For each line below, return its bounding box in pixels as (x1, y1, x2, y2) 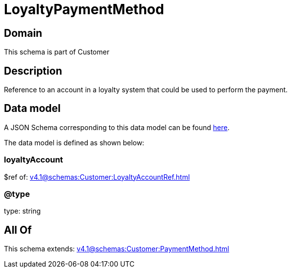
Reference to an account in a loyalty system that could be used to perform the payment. (4, 85, 288, 94)
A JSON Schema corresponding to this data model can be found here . (4, 123, 230, 132)
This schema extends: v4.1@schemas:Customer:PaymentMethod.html (4, 245, 229, 253)
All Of (4, 223, 32, 236)
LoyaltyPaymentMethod (4, 1, 164, 18)
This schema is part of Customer (4, 48, 110, 56)
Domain (4, 27, 43, 39)
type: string (4, 207, 41, 216)
